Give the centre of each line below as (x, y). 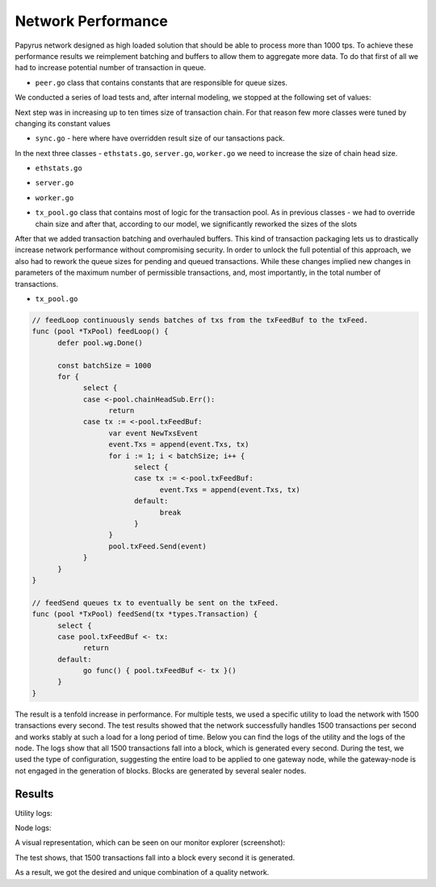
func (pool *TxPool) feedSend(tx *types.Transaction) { (145, 614)
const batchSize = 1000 (105, 365)
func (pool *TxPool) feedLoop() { (100, 332)
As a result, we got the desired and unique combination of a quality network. (142, 872)
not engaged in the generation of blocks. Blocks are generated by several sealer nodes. (161, 771)
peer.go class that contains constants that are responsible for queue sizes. (161, 82)
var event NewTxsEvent (153, 433)
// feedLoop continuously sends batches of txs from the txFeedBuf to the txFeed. (200, 320)
